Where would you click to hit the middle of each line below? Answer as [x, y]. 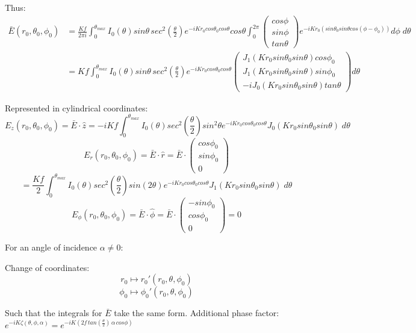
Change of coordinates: [47, 267]
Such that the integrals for [54, 313]
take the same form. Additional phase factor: [197, 313]
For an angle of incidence [51, 247]
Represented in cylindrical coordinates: [76, 107]
